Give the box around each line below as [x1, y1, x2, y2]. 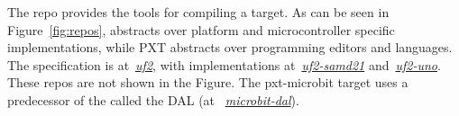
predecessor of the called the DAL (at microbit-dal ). [7, 90, 299, 109]
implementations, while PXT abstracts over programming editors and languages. [7, 38, 453, 57]
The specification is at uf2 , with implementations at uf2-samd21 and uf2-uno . [7, 55, 441, 74]
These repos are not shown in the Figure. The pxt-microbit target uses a [7, 73, 409, 92]
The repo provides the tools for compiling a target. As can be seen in [7, 3, 390, 21]
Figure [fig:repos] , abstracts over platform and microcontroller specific [7, 20, 395, 39]
